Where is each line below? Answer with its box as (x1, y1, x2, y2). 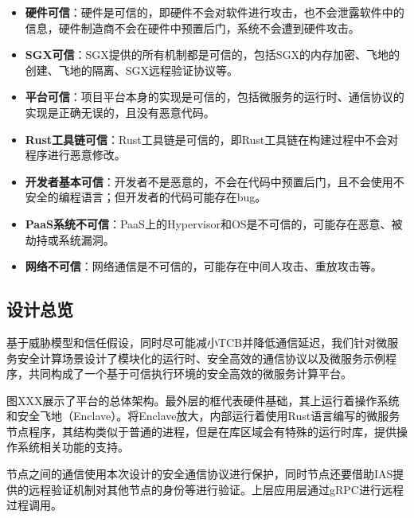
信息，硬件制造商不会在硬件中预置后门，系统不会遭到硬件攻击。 (25, 19, 360, 36)
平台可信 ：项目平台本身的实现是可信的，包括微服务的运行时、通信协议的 (25, 88, 404, 105)
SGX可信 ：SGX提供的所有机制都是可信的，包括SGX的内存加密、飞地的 (25, 46, 400, 63)
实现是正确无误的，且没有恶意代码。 (25, 103, 215, 120)
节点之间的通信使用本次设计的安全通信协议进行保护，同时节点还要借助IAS (6, 465, 393, 482)
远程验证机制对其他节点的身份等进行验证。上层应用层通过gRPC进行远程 (28, 481, 404, 497)
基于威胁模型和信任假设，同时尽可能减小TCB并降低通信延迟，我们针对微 (6, 333, 388, 350)
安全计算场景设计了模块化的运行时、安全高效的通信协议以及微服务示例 (17, 349, 385, 366)
